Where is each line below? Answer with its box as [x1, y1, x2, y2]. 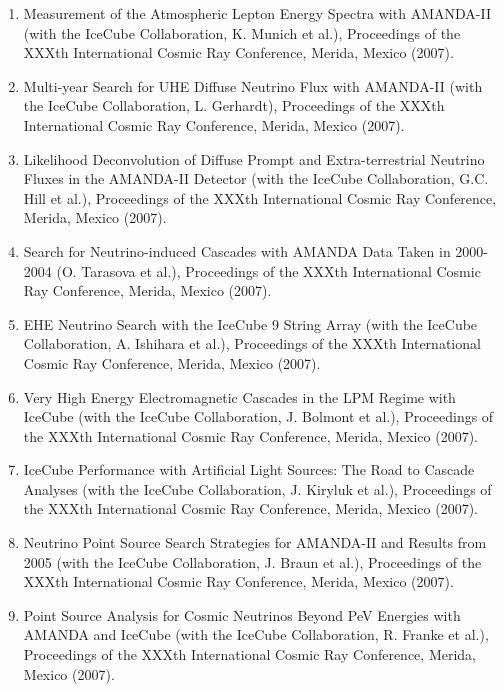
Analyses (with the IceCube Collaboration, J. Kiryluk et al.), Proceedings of [23, 478, 492, 499]
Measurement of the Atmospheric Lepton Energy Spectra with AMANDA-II [23, 3, 491, 23]
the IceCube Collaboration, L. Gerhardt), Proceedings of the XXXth [23, 95, 445, 116]
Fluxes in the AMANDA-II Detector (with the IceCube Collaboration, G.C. [23, 168, 489, 189]
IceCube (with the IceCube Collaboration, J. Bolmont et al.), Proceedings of [23, 406, 494, 427]
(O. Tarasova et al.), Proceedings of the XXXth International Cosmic [56, 260, 481, 281]
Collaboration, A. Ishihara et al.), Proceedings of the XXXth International [23, 333, 481, 354]
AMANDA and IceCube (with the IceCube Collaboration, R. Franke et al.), [23, 624, 489, 645]
